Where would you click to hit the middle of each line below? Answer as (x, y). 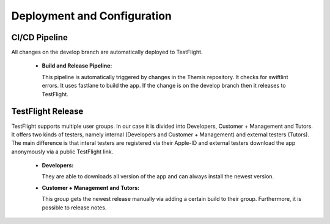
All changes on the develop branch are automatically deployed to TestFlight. (107, 52)
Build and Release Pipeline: (77, 66)
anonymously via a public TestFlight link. (62, 152)
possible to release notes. (74, 208)
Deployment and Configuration (92, 16)
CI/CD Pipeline (40, 37)
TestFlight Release (47, 112)
